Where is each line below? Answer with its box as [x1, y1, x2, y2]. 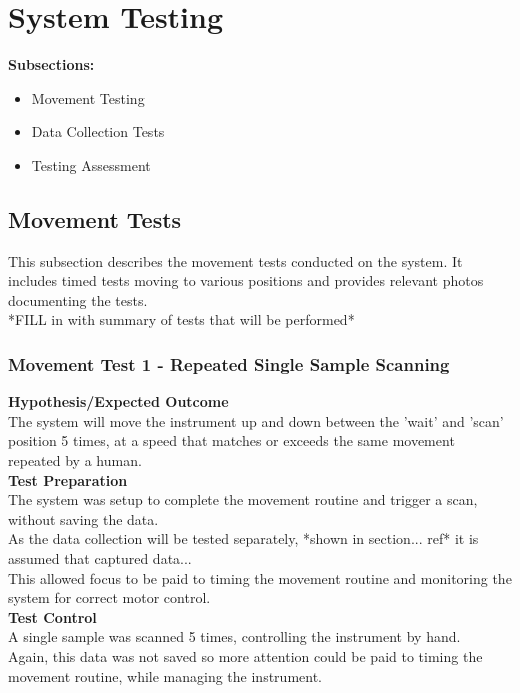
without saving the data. [8, 508, 159, 529]
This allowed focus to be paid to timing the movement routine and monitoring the [8, 567, 512, 588]
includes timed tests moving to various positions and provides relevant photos [8, 270, 484, 291]
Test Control [8, 606, 97, 627]
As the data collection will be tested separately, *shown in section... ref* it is [8, 528, 479, 549]
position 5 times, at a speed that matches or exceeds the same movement [8, 430, 455, 451]
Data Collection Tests [31, 121, 165, 142]
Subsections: [8, 54, 95, 75]
